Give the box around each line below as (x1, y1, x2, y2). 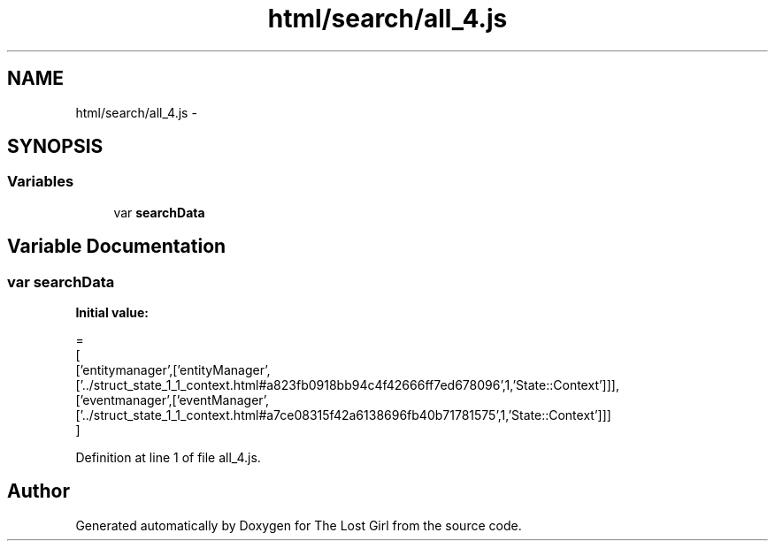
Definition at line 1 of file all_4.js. (75, 450, 261, 466)
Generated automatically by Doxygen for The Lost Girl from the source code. (75, 517, 522, 533)
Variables (7, 172, 74, 191)
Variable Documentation (7, 235, 226, 258)
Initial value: (75, 305, 149, 321)
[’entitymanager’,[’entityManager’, (75, 362, 271, 378)
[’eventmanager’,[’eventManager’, (75, 392, 270, 408)
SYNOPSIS (7, 135, 104, 158)
